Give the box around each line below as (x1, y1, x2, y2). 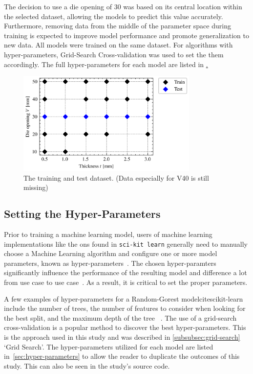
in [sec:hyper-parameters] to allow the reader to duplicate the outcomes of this (4, 351, 240, 361)
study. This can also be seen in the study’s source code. (4, 360, 170, 371)
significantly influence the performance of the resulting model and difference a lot (4, 267, 247, 278)
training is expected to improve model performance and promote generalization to (4, 30, 249, 40)
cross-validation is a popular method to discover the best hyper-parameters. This (4, 322, 246, 332)
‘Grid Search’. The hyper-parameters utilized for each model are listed (4, 341, 213, 351)
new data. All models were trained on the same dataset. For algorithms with (4, 40, 233, 50)
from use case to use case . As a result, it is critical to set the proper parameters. (4, 277, 248, 287)
